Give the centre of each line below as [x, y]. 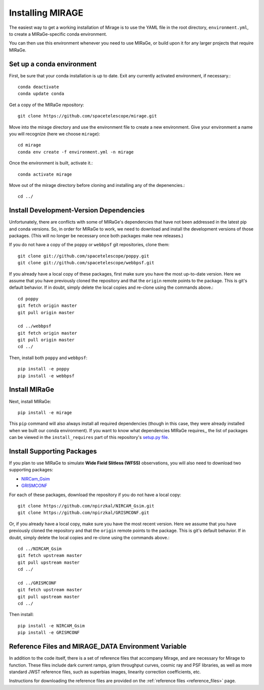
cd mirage [29, 145]
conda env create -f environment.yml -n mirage [76, 152]
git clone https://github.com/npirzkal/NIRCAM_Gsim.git [86, 506]
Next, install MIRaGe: [30, 401]
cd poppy [28, 299]
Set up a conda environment [53, 64]
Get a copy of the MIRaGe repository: [46, 105]
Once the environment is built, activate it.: [51, 163]
